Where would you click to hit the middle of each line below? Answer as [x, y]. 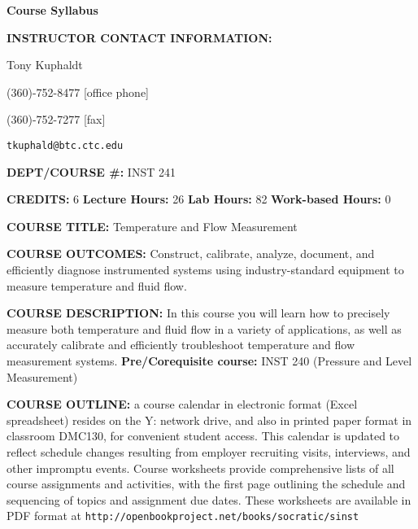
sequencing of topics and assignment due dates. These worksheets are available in [209, 499]
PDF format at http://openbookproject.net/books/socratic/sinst [183, 516]
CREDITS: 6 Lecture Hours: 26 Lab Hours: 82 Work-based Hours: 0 [199, 199]
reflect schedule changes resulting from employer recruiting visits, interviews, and [209, 451]
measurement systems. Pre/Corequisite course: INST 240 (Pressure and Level [209, 360]
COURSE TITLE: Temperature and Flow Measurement [152, 226]
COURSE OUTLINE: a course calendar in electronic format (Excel [182, 404]
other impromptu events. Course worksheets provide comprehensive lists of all [200, 468]
